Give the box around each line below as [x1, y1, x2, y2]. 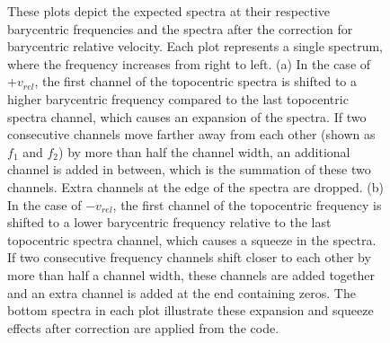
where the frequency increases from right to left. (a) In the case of [7, 54, 371, 73]
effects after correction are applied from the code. [7, 318, 279, 337]
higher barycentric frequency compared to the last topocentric [7, 89, 349, 108]
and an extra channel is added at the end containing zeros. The [7, 283, 356, 302]
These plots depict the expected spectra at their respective [7, 2, 330, 20]
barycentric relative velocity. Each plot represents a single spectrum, [7, 37, 383, 56]
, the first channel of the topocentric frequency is [112, 195, 382, 214]
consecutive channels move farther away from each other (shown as [7, 125, 376, 144]
